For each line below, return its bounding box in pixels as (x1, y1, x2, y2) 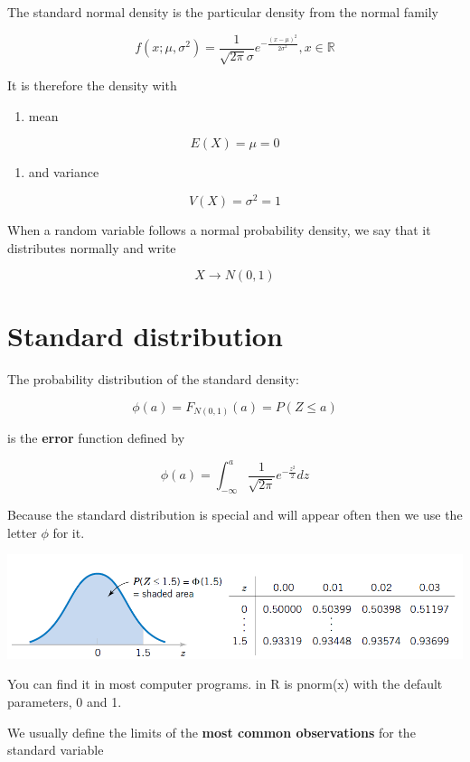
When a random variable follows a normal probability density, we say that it (7, 220, 431, 239)
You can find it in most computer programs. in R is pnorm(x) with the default (7, 674, 443, 693)
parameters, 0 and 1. (7, 691, 122, 710)
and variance (28, 163, 99, 182)
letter (7, 522, 37, 541)
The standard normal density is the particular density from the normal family (7, 3, 438, 21)
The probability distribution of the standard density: (7, 370, 299, 389)
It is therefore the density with (7, 76, 177, 95)
